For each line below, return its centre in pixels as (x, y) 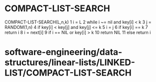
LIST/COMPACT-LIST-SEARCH (68, 73)
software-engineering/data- (64, 52)
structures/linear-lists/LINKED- (70, 63)
